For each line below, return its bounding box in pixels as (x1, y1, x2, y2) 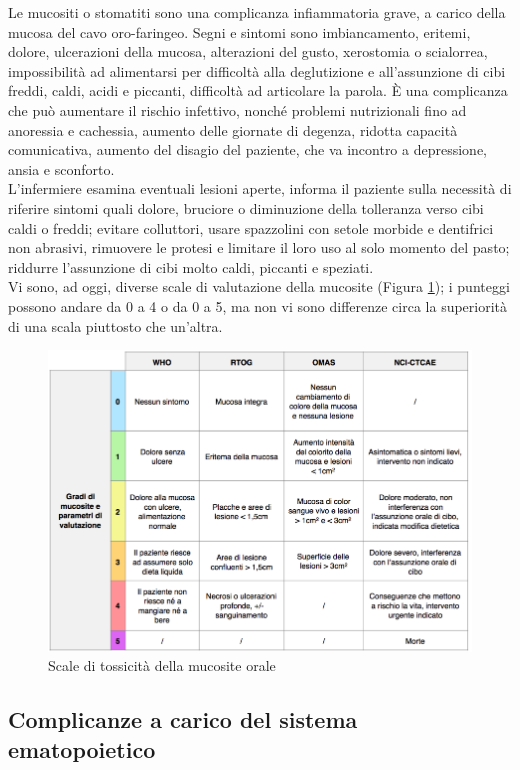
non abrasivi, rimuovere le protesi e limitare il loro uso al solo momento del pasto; (8, 237, 510, 258)
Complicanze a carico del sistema (8, 704, 358, 735)
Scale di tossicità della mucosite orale (48, 655, 276, 676)
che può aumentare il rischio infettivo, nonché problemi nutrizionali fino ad (8, 99, 467, 120)
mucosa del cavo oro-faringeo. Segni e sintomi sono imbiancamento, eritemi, (8, 21, 471, 42)
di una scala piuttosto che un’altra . (8, 315, 223, 336)
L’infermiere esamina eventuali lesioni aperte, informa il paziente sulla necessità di (8, 178, 512, 199)
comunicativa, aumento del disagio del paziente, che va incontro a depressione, (8, 139, 487, 160)
